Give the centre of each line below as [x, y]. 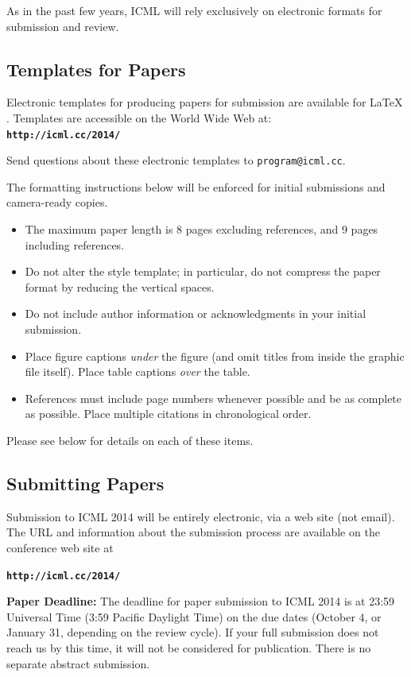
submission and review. [63, 26]
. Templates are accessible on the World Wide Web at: [139, 117]
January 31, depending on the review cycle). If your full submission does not [193, 632]
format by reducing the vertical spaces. [120, 286]
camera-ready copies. [57, 202]
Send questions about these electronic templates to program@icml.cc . [176, 160]
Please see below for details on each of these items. [130, 441]
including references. [75, 244]
